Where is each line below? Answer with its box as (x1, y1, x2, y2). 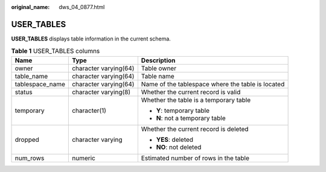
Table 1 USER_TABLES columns (11, 47, 100, 56)
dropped (14, 135, 39, 144)
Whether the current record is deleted (141, 124, 249, 133)
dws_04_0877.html (59, 4, 105, 10)
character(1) (71, 106, 107, 115)
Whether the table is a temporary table (141, 95, 251, 104)
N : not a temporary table (156, 113, 226, 122)
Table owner (141, 64, 177, 72)
